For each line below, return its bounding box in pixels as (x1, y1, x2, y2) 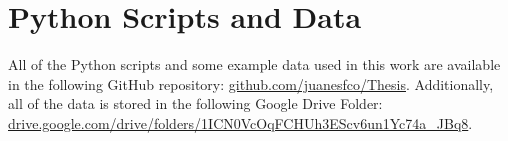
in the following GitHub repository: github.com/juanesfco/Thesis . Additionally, (8, 73, 494, 94)
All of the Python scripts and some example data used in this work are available (8, 54, 501, 75)
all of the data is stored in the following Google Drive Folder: (8, 93, 383, 114)
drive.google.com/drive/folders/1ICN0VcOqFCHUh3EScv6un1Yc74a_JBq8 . (8, 112, 473, 133)
